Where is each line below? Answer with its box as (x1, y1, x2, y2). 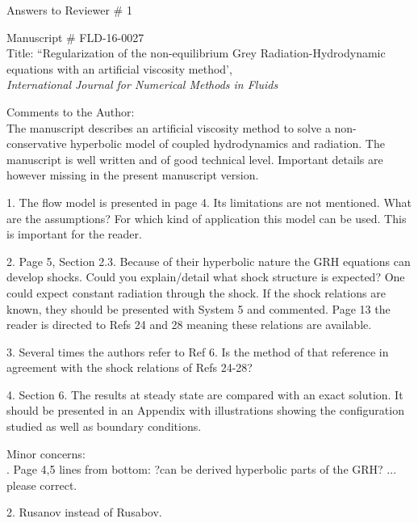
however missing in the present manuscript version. (6, 167, 259, 183)
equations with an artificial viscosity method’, (6, 60, 232, 77)
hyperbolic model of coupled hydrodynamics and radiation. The (70, 135, 385, 152)
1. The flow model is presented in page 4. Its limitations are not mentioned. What (6, 193, 412, 210)
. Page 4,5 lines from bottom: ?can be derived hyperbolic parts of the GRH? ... (6, 461, 397, 478)
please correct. (6, 476, 77, 493)
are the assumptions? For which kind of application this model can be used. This (6, 209, 407, 226)
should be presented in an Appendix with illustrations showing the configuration (6, 402, 404, 419)
